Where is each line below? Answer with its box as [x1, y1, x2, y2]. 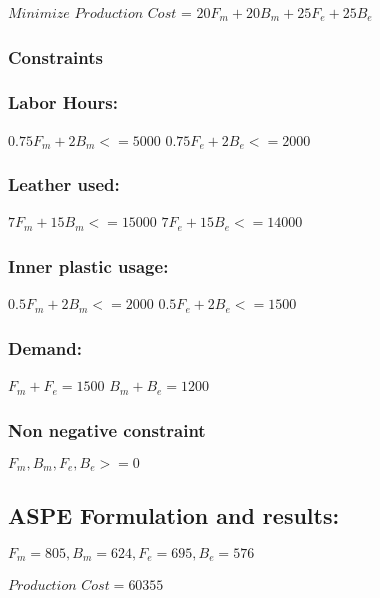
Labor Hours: [8, 90, 118, 115]
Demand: [8, 335, 82, 360]
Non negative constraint [8, 417, 206, 442]
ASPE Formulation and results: [8, 499, 340, 530]
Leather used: [8, 172, 120, 197]
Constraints [8, 44, 103, 69]
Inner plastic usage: [8, 253, 169, 278]
